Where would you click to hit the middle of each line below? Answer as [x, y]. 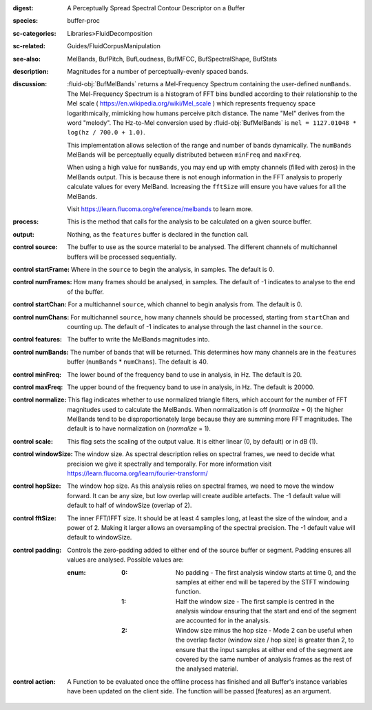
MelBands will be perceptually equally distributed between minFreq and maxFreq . [184, 155]
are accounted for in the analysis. [223, 620]
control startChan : [40, 304]
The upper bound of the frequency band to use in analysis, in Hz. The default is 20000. [191, 387]
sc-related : [29, 46]
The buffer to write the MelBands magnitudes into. [138, 339]
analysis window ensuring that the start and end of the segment [266, 611]
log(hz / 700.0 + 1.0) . [106, 132]
